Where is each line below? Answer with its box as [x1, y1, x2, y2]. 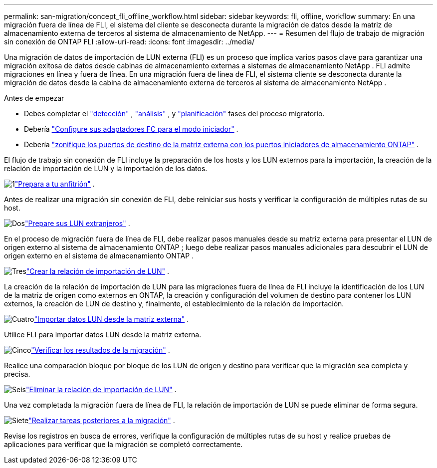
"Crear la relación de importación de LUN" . [26, 267, 169, 275]
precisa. [4, 370, 30, 378]
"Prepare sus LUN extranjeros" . [24, 219, 130, 228]
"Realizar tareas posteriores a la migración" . [28, 416, 175, 425]
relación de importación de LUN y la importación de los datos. [4, 164, 208, 173]
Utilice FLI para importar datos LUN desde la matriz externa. [4, 330, 202, 339]
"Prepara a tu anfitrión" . [14, 180, 95, 188]
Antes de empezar [4, 94, 64, 102]
